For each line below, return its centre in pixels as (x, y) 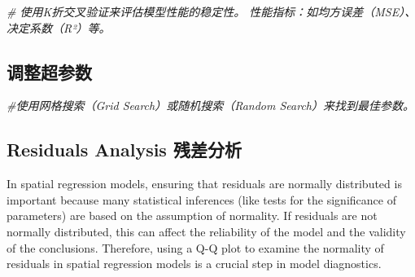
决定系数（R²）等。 (59, 27)
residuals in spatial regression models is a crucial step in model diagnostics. (194, 264)
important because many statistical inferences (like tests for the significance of (201, 199)
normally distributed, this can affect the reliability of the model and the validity (206, 231)
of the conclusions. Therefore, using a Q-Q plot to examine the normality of (195, 247)
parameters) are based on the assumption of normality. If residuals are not (192, 215)
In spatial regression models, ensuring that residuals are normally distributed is (204, 184)
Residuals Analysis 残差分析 (124, 149)
